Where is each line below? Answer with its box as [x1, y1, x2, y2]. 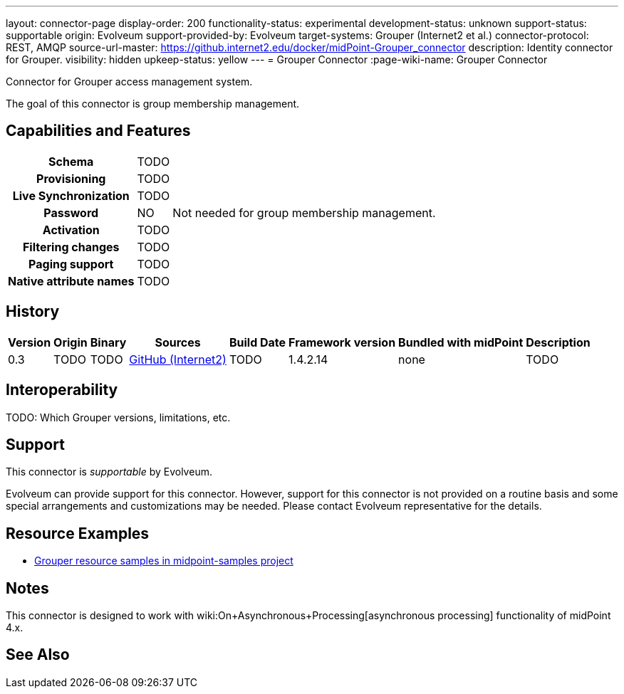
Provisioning [36, 171, 106, 186]
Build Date [229, 335, 286, 349]
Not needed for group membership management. [172, 205, 436, 220]
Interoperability [6, 381, 118, 399]
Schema [48, 154, 94, 169]
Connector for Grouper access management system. [6, 75, 253, 88]
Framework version [288, 335, 396, 349]
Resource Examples [6, 524, 150, 542]
